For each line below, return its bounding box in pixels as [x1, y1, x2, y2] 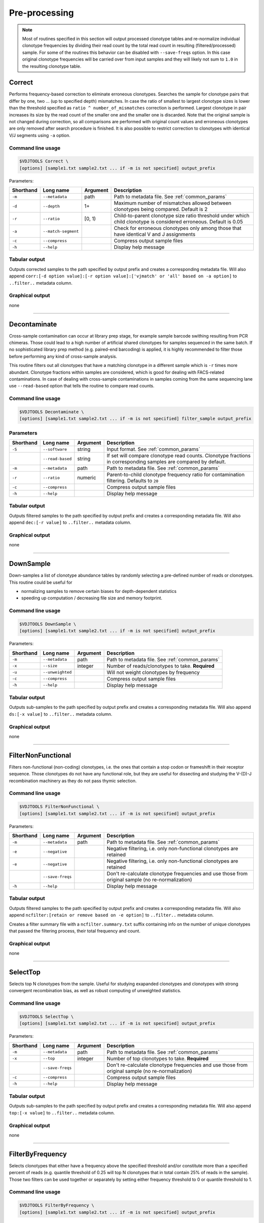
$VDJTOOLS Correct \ [19, 159, 68, 164]
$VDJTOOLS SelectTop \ [19, 1014, 74, 1019]
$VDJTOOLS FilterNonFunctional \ [19, 804, 100, 810]
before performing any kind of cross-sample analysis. [9, 353, 117, 359]
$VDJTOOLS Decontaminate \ [19, 409, 84, 414]
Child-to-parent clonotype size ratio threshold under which [113, 212, 250, 219]
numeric [77, 475, 96, 481]
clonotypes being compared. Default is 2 [113, 206, 208, 213]
